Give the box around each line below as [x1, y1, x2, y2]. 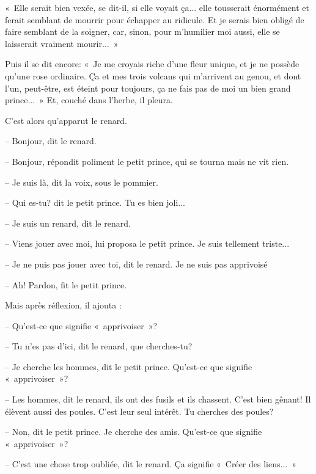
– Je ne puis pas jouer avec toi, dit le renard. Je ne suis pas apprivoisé [5, 257, 268, 270]
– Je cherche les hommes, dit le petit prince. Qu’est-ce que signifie [5, 360, 252, 373]
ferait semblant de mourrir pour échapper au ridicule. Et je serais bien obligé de [5, 13, 304, 26]
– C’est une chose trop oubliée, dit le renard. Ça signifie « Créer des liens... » [5, 458, 296, 470]
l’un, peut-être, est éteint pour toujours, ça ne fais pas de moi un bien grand [5, 81, 291, 94]
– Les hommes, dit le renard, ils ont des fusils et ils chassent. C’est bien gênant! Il [5, 393, 311, 406]
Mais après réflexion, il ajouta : [5, 299, 122, 312]
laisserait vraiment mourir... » [5, 37, 119, 49]
